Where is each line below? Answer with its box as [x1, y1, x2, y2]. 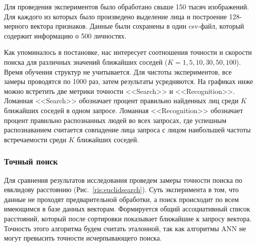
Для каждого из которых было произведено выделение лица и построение [4, 11, 227, 21]
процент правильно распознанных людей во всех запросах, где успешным [4, 115, 227, 125]
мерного [4, 21, 28, 31]
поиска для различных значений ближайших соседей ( [4, 56, 168, 67]
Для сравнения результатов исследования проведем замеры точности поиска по [4, 174, 243, 185]
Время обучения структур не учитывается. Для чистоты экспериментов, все [4, 66, 232, 77]
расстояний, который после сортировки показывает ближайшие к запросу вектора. [4, 213, 252, 223]
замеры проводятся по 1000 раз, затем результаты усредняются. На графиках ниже [4, 76, 253, 86]
